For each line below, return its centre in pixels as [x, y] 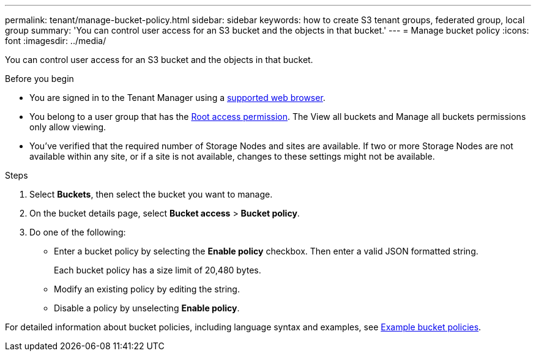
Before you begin [39, 79]
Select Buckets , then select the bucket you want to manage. [151, 194]
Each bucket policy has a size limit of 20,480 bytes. [158, 270]
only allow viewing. [68, 127]
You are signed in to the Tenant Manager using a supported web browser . [177, 98]
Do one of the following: [78, 232]
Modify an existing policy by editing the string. [147, 289]
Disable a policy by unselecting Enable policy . [147, 308]
